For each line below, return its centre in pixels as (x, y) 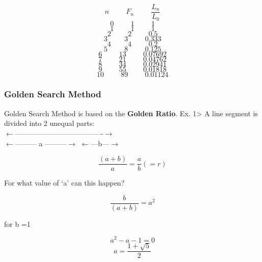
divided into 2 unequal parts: (49, 123)
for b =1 (17, 224)
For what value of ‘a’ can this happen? (64, 183)
